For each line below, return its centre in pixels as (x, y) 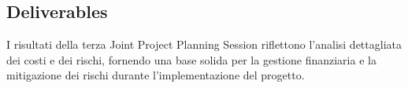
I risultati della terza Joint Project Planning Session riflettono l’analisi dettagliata (204, 44)
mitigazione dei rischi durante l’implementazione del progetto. (156, 75)
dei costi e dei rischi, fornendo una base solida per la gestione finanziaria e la (191, 59)
